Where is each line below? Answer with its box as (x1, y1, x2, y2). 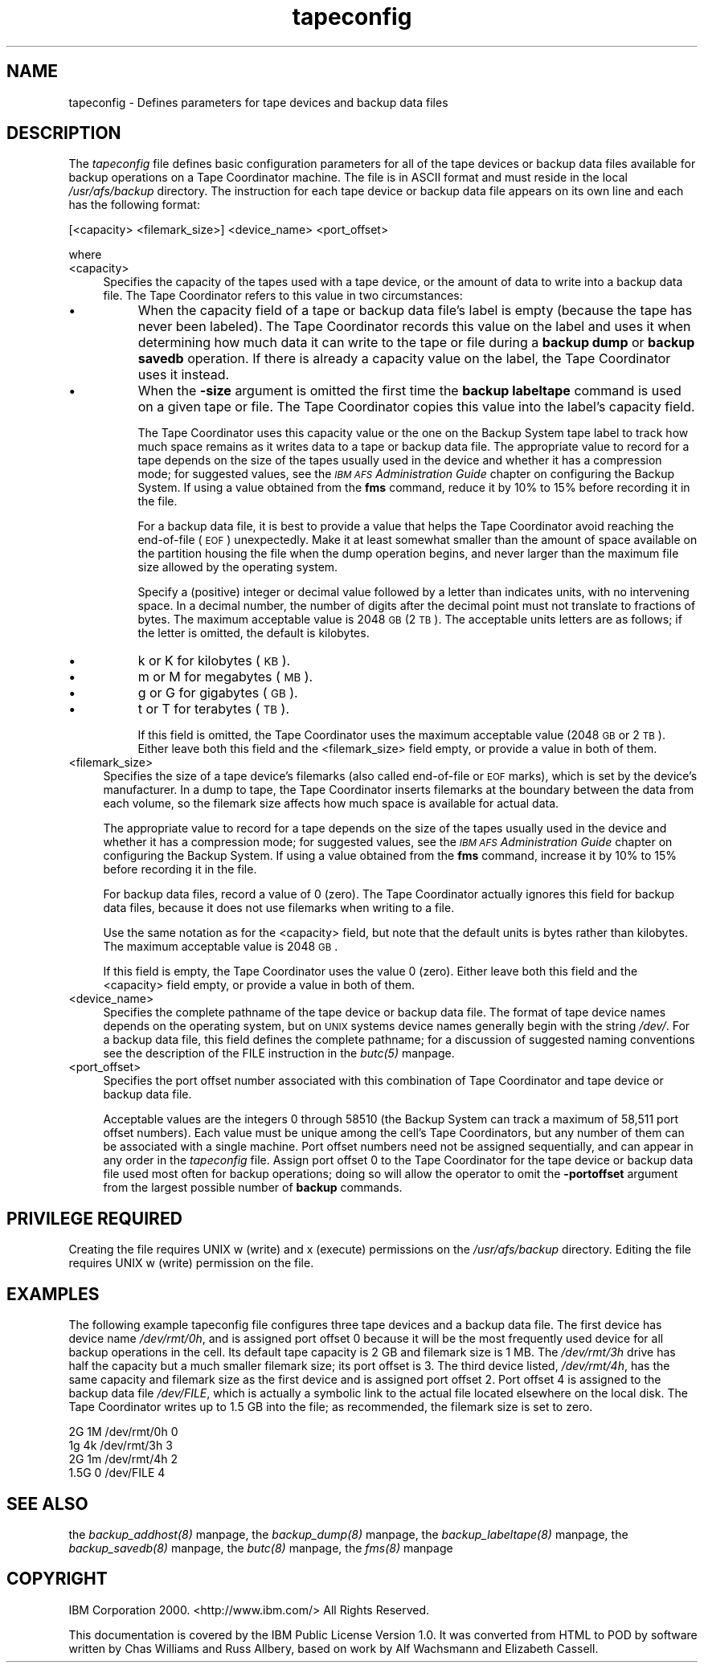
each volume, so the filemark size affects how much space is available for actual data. (103, 796, 559, 811)
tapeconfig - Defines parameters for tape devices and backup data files (68, 95, 448, 109)
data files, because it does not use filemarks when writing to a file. (103, 901, 455, 915)
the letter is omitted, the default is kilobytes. (137, 626, 370, 640)
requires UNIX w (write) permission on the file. (68, 1256, 314, 1270)
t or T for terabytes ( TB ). (137, 701, 290, 718)
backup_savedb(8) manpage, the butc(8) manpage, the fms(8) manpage (68, 1540, 453, 1555)
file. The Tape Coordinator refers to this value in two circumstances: (103, 288, 463, 303)
